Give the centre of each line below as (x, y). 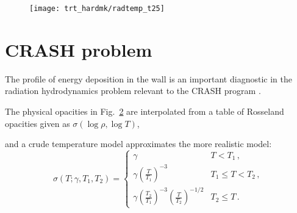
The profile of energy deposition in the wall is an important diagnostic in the (148, 78)
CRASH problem (79, 49)
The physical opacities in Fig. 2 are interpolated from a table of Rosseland (145, 111)
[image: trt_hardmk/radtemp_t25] (97, 9)
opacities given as (38, 123)
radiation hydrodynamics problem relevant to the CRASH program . (133, 91)
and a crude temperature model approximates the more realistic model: (138, 144)
